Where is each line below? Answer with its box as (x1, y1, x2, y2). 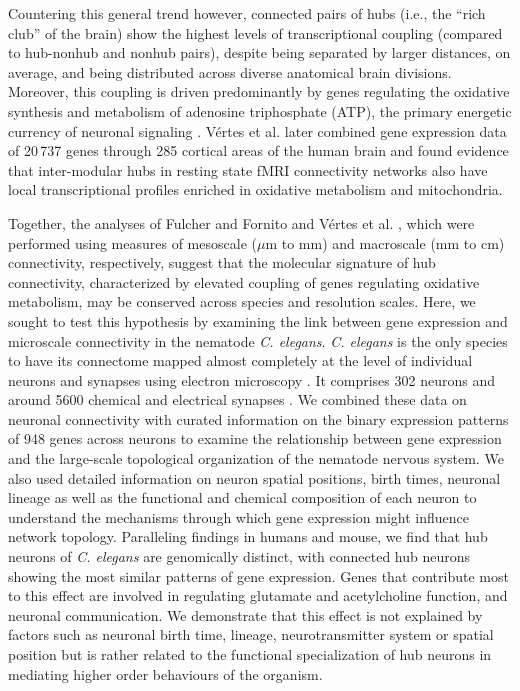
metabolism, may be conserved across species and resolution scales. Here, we (8, 291, 476, 312)
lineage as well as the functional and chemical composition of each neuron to (8, 487, 477, 508)
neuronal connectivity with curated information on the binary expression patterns (8, 408, 509, 429)
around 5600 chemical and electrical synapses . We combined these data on (8, 389, 467, 410)
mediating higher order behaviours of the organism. (8, 663, 323, 684)
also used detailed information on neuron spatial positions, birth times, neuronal (8, 467, 501, 488)
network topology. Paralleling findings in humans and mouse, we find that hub (8, 526, 488, 547)
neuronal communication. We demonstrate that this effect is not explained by (8, 604, 483, 625)
